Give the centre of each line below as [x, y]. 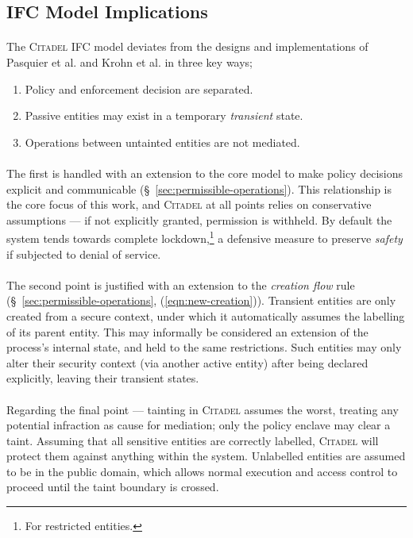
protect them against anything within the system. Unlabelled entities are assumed [206, 456]
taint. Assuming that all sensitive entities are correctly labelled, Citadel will [193, 440]
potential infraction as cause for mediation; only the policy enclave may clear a [199, 425]
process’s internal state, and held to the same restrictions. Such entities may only [204, 347]
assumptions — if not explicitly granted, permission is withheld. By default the [199, 219]
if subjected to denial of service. [84, 254]
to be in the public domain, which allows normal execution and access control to [202, 471]
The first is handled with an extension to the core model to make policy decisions [205, 173]
